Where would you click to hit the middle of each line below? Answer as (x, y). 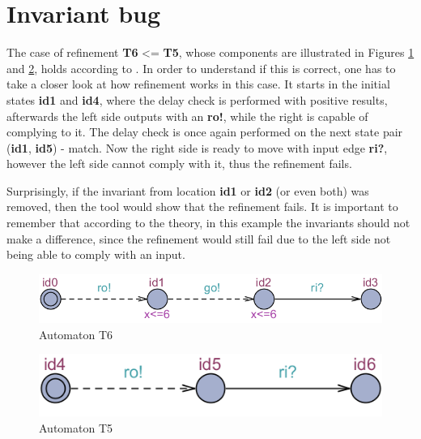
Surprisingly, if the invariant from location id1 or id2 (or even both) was (188, 190)
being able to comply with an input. (96, 254)
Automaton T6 (76, 334)
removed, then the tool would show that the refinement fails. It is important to (202, 207)
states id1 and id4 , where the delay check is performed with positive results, (197, 99)
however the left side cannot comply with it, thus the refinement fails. (179, 164)
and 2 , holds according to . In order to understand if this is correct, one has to (201, 68)
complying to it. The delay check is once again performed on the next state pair (205, 132)
